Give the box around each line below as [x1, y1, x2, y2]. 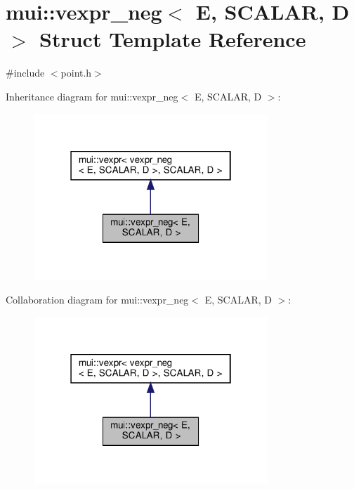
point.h [60, 65, 92, 80]
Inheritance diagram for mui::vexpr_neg [6, 89, 178, 103]
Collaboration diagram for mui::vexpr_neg [6, 292, 189, 307]
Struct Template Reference [39, 25, 306, 53]
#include [6, 65, 45, 80]
